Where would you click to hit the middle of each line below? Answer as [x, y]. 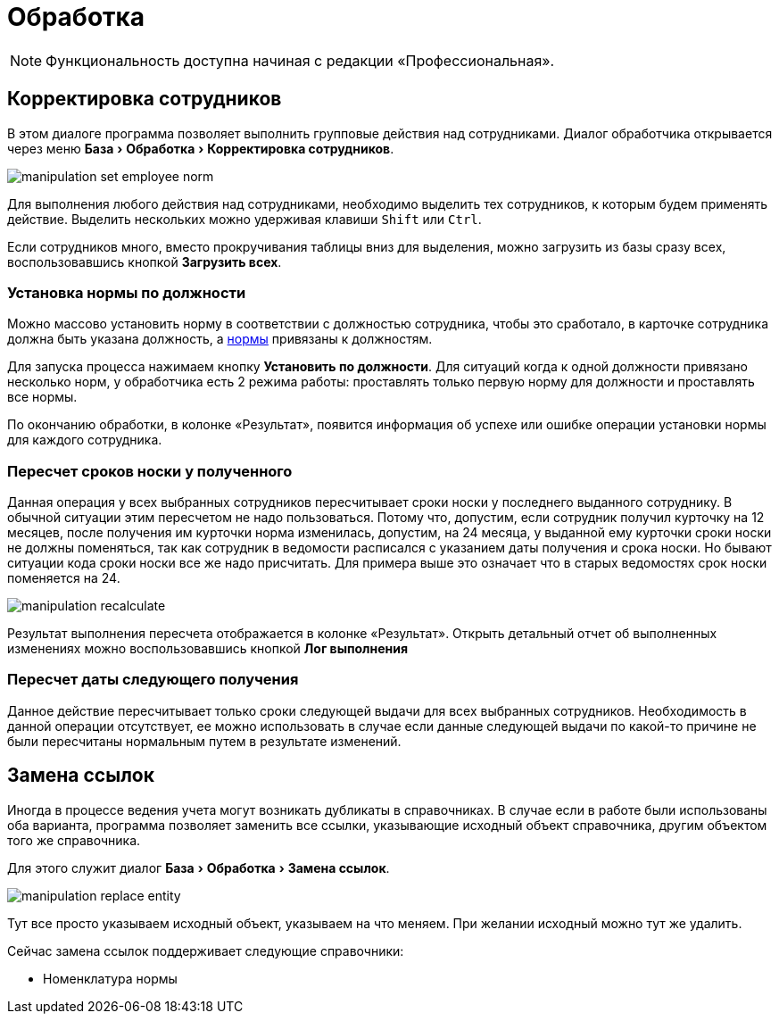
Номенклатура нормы [110, 978]
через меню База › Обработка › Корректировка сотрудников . [201, 148]
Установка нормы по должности [127, 292]
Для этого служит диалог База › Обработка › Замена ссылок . [199, 867]
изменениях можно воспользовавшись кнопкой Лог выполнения [208, 649]
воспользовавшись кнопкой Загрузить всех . [145, 261]
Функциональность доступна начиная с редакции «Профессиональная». [300, 60]
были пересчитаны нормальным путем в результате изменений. [204, 741]
